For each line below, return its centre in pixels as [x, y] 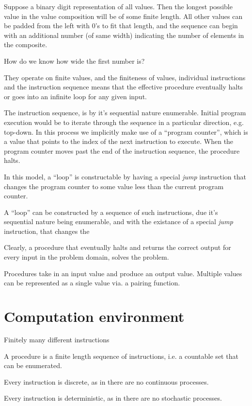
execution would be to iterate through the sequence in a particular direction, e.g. [124, 122]
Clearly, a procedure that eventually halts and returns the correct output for [118, 247]
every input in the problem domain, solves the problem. [87, 257]
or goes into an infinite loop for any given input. [75, 96]
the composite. [26, 44]
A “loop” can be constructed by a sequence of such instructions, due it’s [111, 212]
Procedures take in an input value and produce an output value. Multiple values [123, 273]
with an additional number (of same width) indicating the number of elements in [124, 35]
